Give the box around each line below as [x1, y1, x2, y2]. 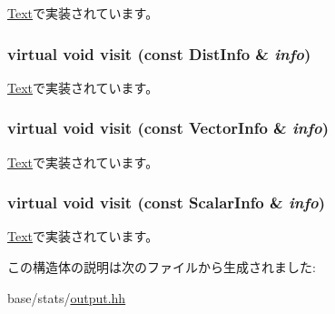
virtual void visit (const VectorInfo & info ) [7, 116, 329, 139]
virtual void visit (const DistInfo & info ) [7, 42, 311, 65]
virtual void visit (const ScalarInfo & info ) [7, 191, 325, 214]
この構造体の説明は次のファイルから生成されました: [7, 258, 316, 277]
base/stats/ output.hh [7, 288, 126, 307]
